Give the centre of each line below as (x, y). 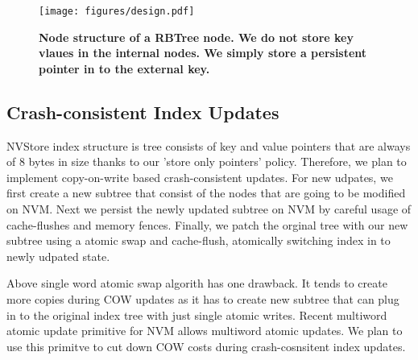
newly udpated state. (58, 256)
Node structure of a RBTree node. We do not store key (196, 37)
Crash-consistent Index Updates (143, 112)
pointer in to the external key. (124, 68)
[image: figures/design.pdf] (117, 11)
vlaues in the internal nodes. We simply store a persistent (203, 53)
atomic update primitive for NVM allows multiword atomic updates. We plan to (205, 331)
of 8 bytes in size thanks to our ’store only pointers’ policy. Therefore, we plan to (207, 161)
